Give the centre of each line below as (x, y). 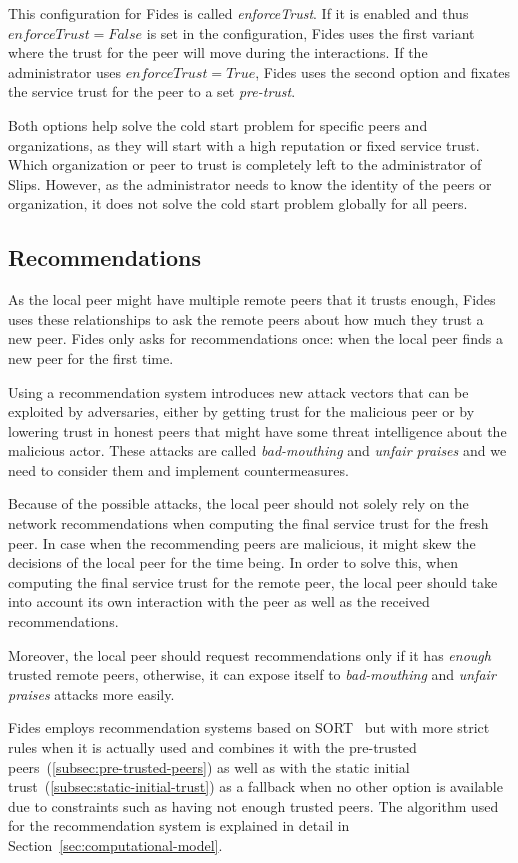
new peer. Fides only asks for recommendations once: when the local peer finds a (255, 338)
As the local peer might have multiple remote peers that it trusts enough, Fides (252, 299)
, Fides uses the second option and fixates (383, 71)
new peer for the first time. (91, 357)
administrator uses (65, 71)
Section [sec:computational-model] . (115, 844)
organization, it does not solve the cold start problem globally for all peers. (238, 203)
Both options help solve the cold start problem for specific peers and (218, 124)
